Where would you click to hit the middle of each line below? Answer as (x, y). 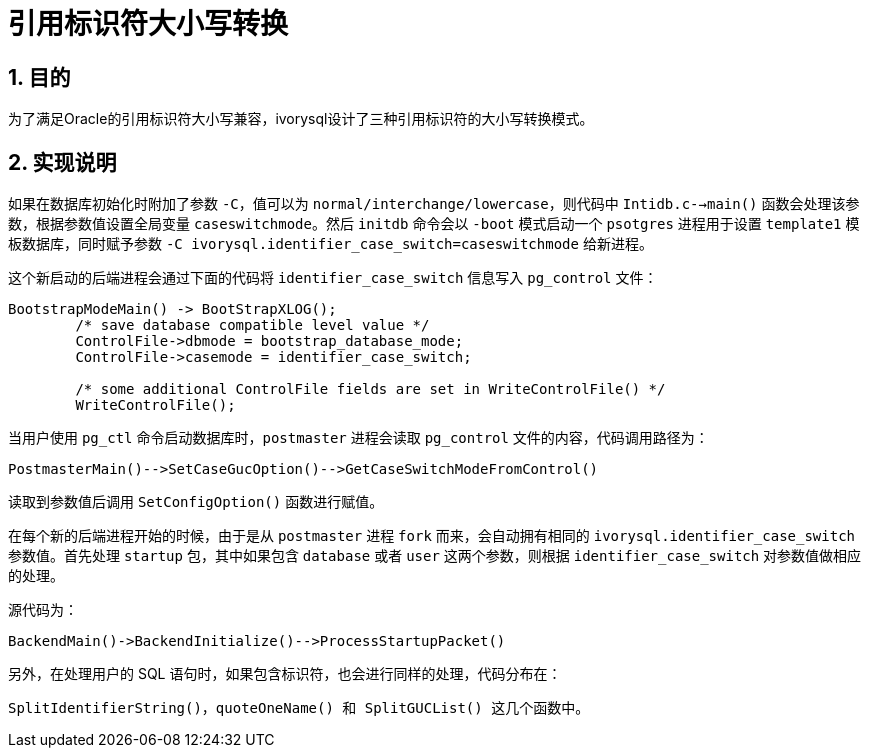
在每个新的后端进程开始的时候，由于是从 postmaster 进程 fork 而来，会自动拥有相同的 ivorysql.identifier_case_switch (431, 536)
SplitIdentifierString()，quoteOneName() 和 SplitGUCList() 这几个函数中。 (299, 708)
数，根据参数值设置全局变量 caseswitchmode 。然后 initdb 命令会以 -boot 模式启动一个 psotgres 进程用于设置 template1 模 (434, 224)
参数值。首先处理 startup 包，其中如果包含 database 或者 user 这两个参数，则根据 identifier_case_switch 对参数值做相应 (435, 556)
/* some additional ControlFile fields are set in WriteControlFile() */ (370, 389)
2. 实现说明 (62, 162)
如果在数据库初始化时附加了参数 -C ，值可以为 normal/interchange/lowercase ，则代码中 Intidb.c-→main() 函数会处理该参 (434, 204)
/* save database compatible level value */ (252, 325)
